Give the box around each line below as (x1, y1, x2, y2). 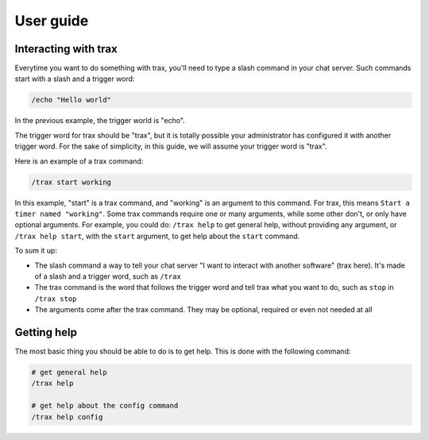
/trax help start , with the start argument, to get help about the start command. (14, 231, 300, 241)
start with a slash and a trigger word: (14, 74, 135, 83)
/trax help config (31, 412, 103, 421)
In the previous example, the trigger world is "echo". (14, 116, 186, 125)
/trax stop (34, 294, 77, 303)
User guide (14, 12, 89, 29)
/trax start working (31, 177, 111, 187)
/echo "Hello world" (31, 95, 111, 105)
